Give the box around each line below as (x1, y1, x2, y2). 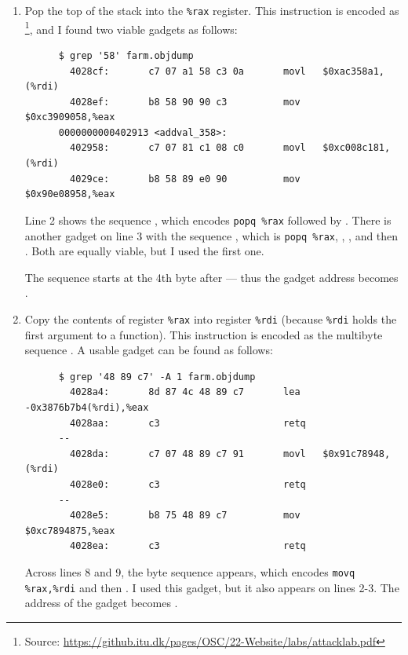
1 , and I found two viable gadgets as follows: (24, 18, 238, 37)
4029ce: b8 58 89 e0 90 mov (70, 173, 301, 185)
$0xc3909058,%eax (24, 112, 115, 123)
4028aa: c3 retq (70, 417, 306, 429)
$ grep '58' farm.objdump (58, 49, 194, 61)
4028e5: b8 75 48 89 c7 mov (70, 510, 301, 521)
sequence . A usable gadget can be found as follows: (24, 342, 273, 358)
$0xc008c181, (322, 142, 391, 154)
